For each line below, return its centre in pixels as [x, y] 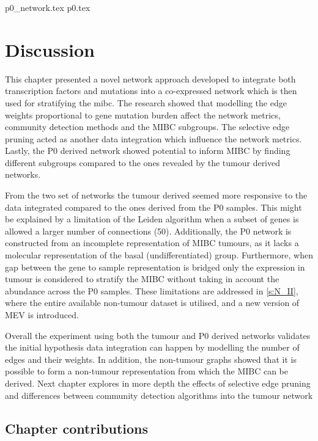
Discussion [50, 49]
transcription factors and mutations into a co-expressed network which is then [151, 91]
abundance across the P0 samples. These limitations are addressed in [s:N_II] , [152, 290]
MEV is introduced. [42, 315]
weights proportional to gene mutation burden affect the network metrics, [143, 115]
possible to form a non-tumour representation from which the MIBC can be [147, 371]
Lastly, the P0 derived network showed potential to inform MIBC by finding [148, 151]
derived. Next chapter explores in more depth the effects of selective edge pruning [158, 383]
